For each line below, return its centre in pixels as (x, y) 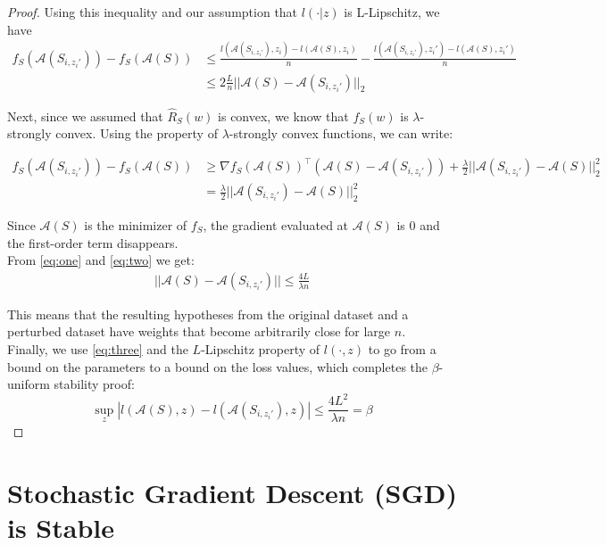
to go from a (402, 349)
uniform (29, 384)
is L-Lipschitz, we (392, 12)
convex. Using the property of (137, 133)
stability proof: (94, 384)
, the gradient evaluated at (276, 225)
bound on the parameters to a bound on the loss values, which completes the (218, 366)
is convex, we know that (283, 116)
